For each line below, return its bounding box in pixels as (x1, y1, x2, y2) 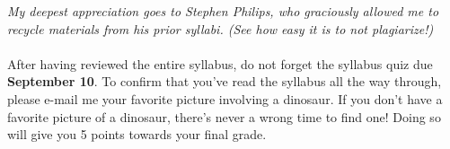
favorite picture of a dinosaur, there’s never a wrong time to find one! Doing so (7, 107, 441, 126)
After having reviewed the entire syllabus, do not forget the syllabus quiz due (7, 54, 433, 73)
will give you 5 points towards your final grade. (7, 125, 267, 144)
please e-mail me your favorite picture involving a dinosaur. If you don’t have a (7, 89, 443, 108)
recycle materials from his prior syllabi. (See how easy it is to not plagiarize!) (7, 19, 434, 38)
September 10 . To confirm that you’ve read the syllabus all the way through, (7, 72, 442, 91)
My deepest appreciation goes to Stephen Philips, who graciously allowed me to (7, 2, 439, 20)
